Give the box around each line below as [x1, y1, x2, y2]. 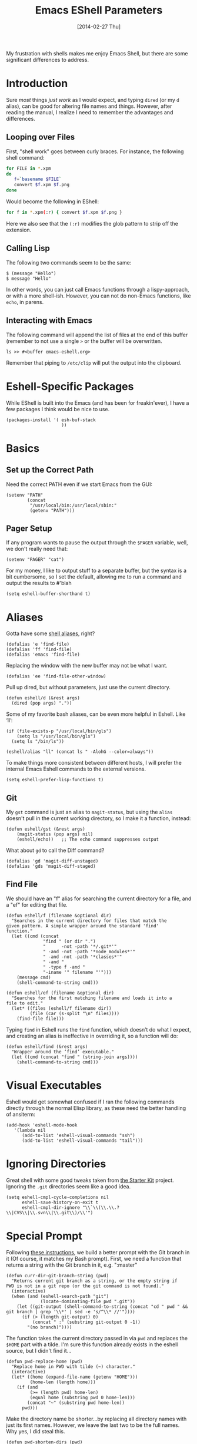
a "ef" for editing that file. [6, 901, 68, 908]
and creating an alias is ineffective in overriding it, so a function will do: [6, 1032, 178, 1039]
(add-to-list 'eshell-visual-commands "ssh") [21, 1132, 135, 1138]
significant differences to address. [6, 56, 89, 63]
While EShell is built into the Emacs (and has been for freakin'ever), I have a [6, 399, 189, 407]
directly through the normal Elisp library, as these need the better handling [6, 1104, 186, 1111]
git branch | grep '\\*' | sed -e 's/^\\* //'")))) [6, 1308, 135, 1314]
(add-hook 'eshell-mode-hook [6, 1122, 78, 1128]
